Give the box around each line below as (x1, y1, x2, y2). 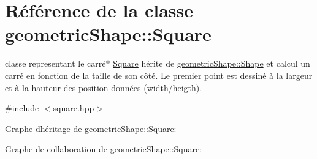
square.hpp (53, 102, 94, 114)
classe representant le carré (5, 57, 106, 70)
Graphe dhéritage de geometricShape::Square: (5, 122, 177, 135)
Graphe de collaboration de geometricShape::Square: (5, 142, 202, 155)
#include (5, 102, 39, 114)
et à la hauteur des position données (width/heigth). (5, 81, 202, 94)
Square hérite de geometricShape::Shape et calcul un (113, 57, 310, 70)
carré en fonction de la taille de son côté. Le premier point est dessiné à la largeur (5, 68, 313, 81)
